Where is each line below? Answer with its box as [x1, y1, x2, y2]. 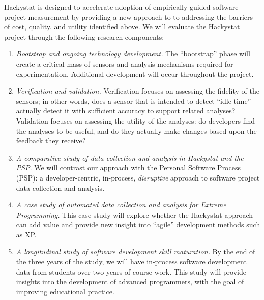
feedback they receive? [16, 135, 86, 146]
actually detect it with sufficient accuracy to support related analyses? [16, 105, 236, 116]
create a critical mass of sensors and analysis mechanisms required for [16, 58, 233, 69]
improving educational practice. [16, 286, 114, 296]
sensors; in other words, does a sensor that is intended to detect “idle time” [16, 95, 251, 106]
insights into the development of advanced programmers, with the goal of [16, 276, 244, 287]
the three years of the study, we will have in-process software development [16, 256, 247, 267]
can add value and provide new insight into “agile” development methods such [16, 219, 260, 230]
